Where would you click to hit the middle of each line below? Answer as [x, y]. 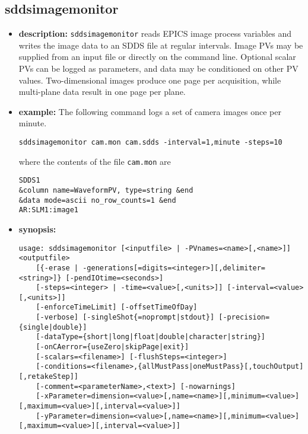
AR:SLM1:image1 [49, 210]
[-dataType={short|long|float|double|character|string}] [151, 337]
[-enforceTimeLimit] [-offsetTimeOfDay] [117, 307]
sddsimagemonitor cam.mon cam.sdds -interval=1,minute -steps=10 [150, 143]
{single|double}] [53, 327]
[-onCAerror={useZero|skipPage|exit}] [112, 347]
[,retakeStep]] [49, 377]
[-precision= [244, 317]
